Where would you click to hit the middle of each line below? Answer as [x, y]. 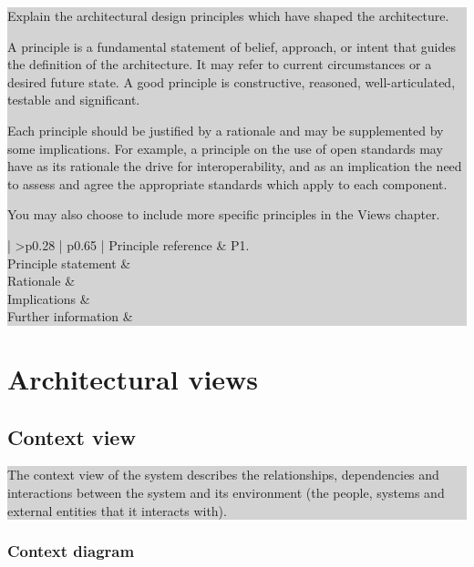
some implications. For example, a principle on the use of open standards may [225, 148]
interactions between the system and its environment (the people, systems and [226, 493]
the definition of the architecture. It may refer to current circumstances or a [220, 64]
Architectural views [133, 379]
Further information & [70, 316]
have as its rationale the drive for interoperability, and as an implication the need [235, 166]
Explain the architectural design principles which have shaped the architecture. [228, 15]
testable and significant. [74, 100]
